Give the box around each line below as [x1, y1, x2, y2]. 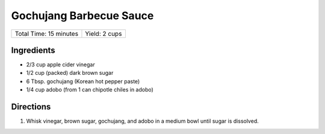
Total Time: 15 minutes [14, 29, 78, 38]
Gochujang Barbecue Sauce [11, 9, 154, 22]
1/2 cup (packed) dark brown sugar [26, 69, 114, 77]
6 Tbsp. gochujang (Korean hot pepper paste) [26, 78, 140, 85]
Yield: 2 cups [85, 29, 122, 38]
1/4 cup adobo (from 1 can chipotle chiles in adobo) [26, 86, 153, 93]
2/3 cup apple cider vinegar [26, 61, 96, 68]
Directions [11, 102, 51, 112]
